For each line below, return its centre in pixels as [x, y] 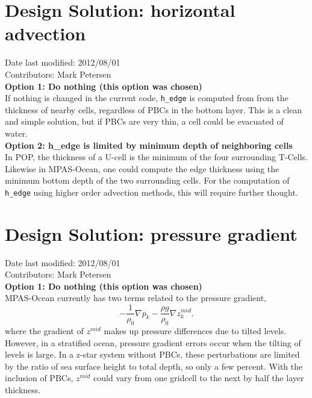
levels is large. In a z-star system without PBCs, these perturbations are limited [152, 354]
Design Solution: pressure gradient [151, 233]
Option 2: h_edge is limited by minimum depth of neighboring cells [149, 145]
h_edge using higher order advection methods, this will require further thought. [151, 192]
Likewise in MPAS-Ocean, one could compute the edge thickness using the [142, 168]
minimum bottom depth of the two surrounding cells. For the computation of [147, 180]
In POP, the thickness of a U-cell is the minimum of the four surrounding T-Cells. [156, 157]
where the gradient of [44, 330]
